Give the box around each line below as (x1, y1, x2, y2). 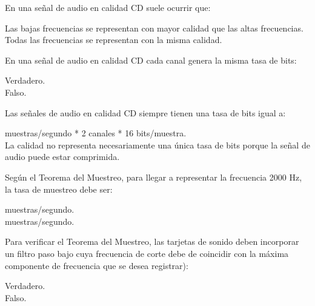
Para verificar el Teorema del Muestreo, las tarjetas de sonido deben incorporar (5, 235, 299, 248)
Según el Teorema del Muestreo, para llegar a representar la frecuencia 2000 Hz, (5, 170, 302, 183)
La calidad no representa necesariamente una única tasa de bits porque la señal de (5, 138, 310, 151)
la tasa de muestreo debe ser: (5, 182, 113, 195)
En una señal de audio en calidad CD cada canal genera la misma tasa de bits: (5, 53, 297, 66)
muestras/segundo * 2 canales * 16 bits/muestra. (5, 127, 187, 139)
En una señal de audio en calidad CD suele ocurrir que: (5, 1, 211, 13)
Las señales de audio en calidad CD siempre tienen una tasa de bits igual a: (5, 106, 286, 119)
